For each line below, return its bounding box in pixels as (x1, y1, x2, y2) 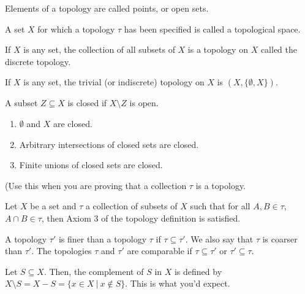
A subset (5, 96, 38, 109)
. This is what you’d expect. (125, 277, 230, 290)
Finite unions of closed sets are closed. (19, 158, 163, 171)
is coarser (262, 232, 298, 245)
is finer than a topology (58, 232, 147, 245)
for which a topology (37, 22, 115, 35)
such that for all (190, 199, 250, 212)
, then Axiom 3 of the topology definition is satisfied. (41, 211, 241, 224)
